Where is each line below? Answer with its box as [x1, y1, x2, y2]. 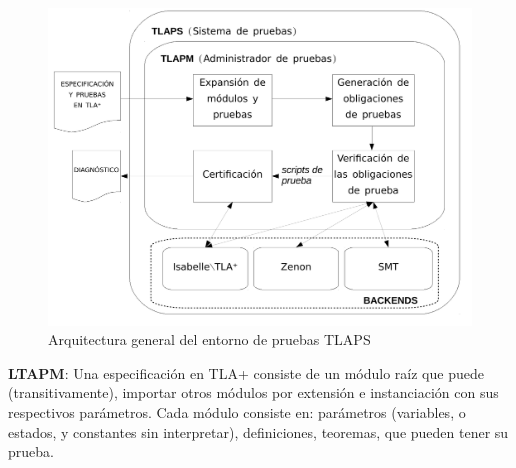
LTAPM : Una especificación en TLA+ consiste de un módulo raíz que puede [8, 362, 484, 383]
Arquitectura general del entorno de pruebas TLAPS [48, 329, 371, 350]
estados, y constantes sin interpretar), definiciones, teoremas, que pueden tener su [8, 421, 509, 442]
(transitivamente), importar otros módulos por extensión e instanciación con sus [8, 382, 499, 403]
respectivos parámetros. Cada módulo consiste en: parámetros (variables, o [8, 401, 466, 422]
